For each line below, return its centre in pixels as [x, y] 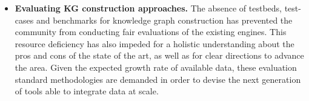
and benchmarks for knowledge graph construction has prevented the [164, 20]
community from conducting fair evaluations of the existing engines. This [151, 32]
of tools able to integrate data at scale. [87, 91]
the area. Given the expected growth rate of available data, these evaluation [156, 67]
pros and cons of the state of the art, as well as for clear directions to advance [159, 55]
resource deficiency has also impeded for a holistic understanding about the [154, 43]
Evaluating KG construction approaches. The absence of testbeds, [148, 8]
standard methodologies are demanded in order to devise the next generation [158, 79]
